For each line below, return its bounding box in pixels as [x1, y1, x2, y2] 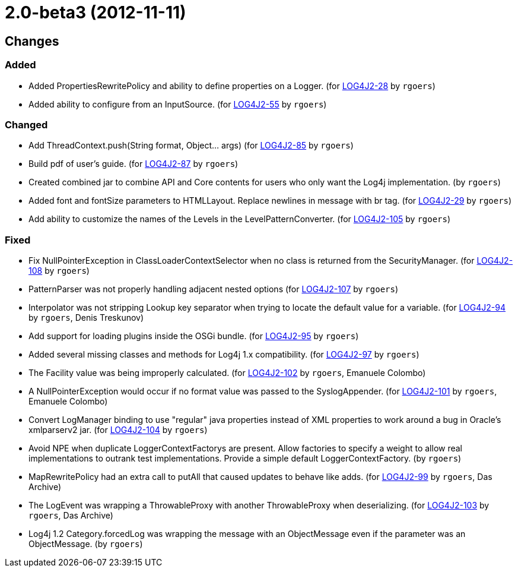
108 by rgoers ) [28, 266, 90, 276]
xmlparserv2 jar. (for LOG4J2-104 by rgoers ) [28, 425, 208, 435]
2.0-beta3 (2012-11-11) [5, 2, 186, 23]
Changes [5, 33, 59, 49]
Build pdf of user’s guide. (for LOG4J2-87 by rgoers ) [28, 159, 239, 169]
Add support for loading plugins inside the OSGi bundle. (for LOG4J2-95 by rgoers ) [28, 331, 359, 342]
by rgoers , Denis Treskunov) [28, 312, 144, 323]
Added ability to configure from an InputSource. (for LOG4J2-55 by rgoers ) [28, 99, 327, 109]
